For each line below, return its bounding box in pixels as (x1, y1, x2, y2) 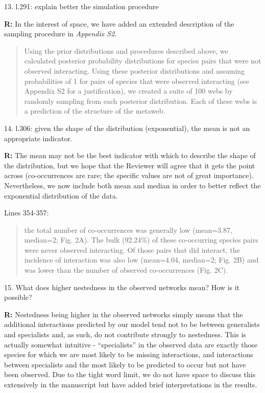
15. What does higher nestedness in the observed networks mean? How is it (4, 281, 240, 292)
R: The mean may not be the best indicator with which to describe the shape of (4, 150, 256, 161)
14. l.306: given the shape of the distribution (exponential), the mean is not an (4, 122, 250, 133)
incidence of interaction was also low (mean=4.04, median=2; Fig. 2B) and (24, 254, 259, 265)
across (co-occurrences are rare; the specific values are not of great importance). (4, 170, 254, 181)
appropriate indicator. (4, 133, 73, 143)
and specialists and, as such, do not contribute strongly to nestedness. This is (4, 329, 246, 340)
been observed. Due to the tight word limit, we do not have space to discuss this (4, 369, 256, 380)
